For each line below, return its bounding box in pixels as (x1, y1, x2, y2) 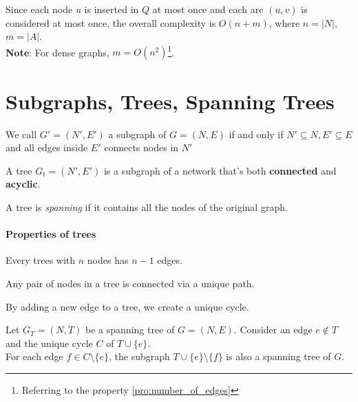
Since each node (6, 2, 73, 16)
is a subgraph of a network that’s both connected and (103, 163, 337, 177)
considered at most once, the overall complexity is (6, 15, 216, 30)
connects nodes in (104, 140, 179, 155)
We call (6, 126, 37, 141)
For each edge (6, 349, 63, 364)
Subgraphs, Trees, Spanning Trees (6, 87, 335, 115)
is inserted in (84, 2, 139, 16)
